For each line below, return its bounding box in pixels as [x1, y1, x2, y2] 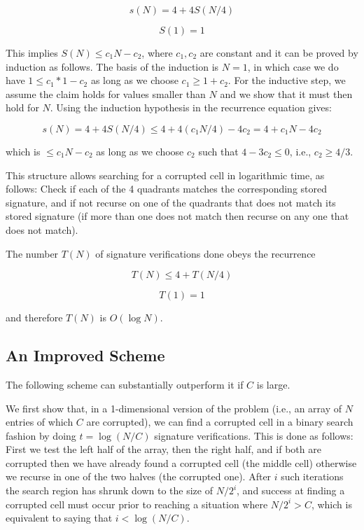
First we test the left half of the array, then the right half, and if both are [6, 442, 321, 456]
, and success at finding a [237, 483, 345, 498]
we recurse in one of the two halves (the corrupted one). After [6, 469, 272, 484]
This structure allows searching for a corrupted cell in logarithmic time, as [6, 167, 325, 182]
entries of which [6, 414, 73, 429]
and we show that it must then [220, 86, 353, 101]
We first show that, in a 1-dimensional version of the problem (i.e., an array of [6, 400, 342, 415]
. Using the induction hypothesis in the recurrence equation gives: [50, 100, 332, 115]
